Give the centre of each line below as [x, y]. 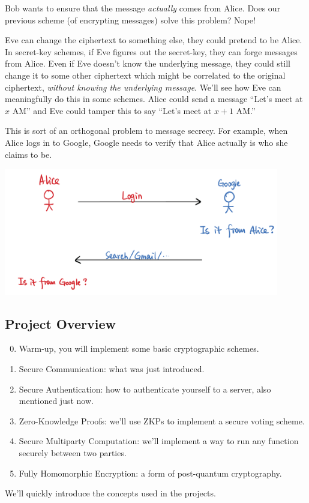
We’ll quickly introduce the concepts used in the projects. [110, 493]
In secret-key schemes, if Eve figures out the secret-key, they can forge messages [151, 51]
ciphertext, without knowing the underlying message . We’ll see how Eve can [143, 87]
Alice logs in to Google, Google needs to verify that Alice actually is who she [146, 142]
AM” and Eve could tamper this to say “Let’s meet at [112, 110]
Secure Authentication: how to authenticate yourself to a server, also [145, 389]
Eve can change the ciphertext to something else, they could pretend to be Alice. [154, 40]
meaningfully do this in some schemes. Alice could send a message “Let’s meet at [154, 99]
